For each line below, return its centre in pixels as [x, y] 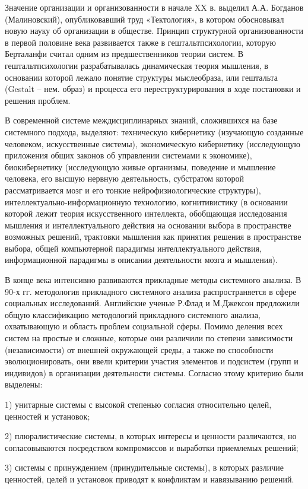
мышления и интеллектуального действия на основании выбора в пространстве [148, 225]
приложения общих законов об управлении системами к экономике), [128, 155]
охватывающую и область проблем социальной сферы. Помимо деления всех [144, 326]
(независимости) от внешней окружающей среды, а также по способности [139, 349]
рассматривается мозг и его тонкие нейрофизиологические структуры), [133, 190]
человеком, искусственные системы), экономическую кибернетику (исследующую [153, 143]
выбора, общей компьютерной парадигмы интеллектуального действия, [133, 248]
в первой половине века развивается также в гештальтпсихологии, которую [140, 42]
